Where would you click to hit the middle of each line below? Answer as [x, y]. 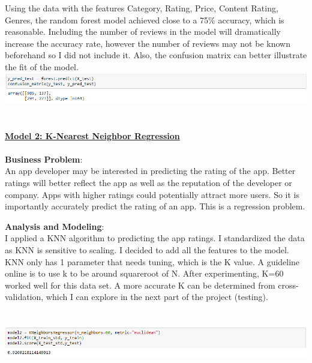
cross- [288, 285]
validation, [24, 297]
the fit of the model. [42, 66]
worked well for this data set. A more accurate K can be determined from [140, 285]
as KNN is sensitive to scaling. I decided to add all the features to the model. [147, 249]
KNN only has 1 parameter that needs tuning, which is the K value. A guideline [152, 261]
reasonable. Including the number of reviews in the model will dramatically [143, 31]
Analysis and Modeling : [55, 226]
